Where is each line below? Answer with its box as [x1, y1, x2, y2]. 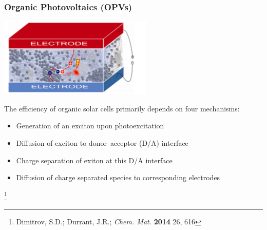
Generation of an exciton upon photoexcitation [16, 120, 164, 131]
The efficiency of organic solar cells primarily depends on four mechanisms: [4, 103, 240, 113]
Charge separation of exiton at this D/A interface [16, 155, 173, 165]
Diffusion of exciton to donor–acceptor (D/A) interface [16, 138, 188, 148]
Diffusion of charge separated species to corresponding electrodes [16, 172, 220, 183]
